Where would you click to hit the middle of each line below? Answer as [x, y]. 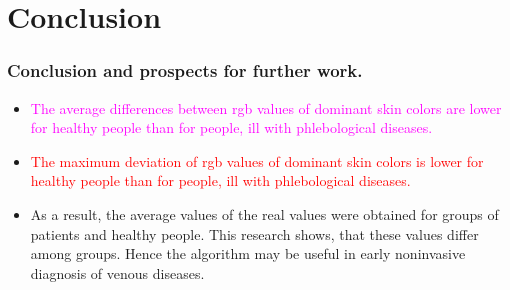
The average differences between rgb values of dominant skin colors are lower [266, 107]
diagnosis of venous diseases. [117, 272]
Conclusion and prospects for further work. [185, 70]
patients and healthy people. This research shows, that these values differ [254, 233]
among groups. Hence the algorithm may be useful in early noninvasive [248, 253]
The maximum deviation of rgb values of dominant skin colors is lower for [257, 160]
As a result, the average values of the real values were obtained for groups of [264, 213]
